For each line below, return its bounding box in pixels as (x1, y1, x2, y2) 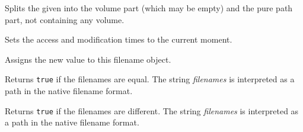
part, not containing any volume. (5, 13, 125, 25)
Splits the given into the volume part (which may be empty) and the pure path (5, 2, 293, 14)
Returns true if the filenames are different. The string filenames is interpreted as (5, 104, 299, 117)
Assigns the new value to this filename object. (5, 53, 171, 65)
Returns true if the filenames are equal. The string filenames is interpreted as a (5, 73, 295, 85)
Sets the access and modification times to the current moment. (5, 33, 232, 46)
